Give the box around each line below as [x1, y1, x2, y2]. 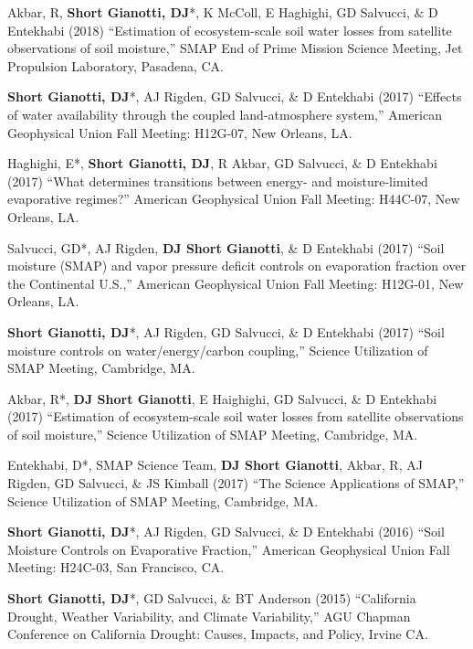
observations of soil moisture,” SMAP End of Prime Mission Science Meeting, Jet [7, 38, 463, 58]
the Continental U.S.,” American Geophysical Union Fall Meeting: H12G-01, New [7, 273, 464, 293]
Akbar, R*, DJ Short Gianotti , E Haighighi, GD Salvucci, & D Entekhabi [7, 388, 437, 408]
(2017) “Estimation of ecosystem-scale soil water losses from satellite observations [7, 407, 464, 426]
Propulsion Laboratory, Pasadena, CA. [7, 56, 224, 75]
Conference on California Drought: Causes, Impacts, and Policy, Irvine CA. [7, 624, 428, 644]
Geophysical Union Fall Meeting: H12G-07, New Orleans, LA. [7, 122, 352, 142]
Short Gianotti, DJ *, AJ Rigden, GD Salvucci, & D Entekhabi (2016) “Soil [7, 522, 445, 541]
